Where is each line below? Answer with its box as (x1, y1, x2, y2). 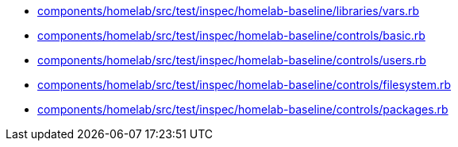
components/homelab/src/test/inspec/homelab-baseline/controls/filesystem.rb (37, 78, 452, 91)
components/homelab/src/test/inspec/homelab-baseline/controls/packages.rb (37, 103, 448, 116)
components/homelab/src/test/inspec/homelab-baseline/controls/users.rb (37, 53, 426, 67)
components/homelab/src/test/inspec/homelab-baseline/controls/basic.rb (37, 29, 425, 42)
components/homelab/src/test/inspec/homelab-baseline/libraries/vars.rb (37, 4, 420, 17)
